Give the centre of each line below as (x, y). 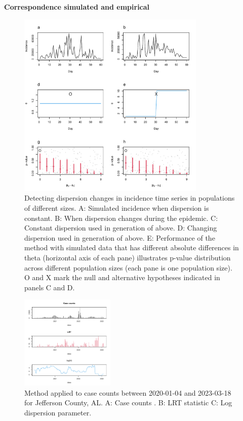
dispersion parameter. (58, 412)
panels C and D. (50, 287)
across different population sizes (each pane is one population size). (128, 267)
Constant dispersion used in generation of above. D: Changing (121, 228)
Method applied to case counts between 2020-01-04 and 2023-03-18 (128, 392)
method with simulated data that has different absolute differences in (132, 247)
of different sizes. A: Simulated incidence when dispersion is (117, 207)
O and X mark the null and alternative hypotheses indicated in (122, 277)
